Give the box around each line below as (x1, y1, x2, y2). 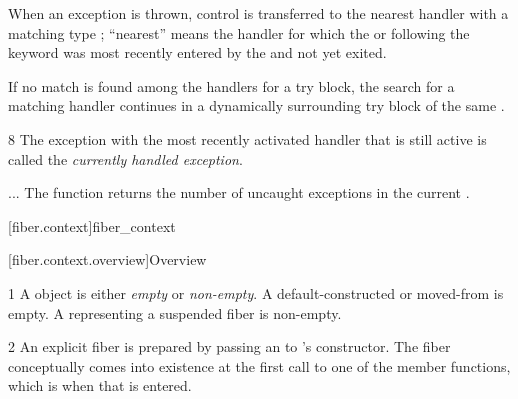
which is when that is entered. (8, 375, 192, 396)
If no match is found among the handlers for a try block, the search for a (8, 75, 455, 96)
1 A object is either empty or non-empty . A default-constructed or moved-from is (8, 282, 504, 303)
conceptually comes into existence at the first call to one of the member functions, (8, 355, 511, 376)
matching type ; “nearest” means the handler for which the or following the (8, 22, 470, 43)
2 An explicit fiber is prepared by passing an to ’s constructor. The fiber (8, 336, 451, 357)
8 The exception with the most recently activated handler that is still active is (8, 128, 487, 149)
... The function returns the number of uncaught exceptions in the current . (8, 182, 470, 203)
